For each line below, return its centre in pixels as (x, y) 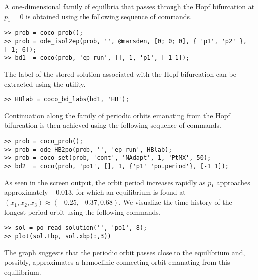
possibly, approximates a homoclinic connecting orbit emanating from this (117, 262)
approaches (233, 182)
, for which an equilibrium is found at (129, 192)
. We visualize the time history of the (175, 202)
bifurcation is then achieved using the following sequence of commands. (113, 125)
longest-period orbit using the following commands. (83, 212)
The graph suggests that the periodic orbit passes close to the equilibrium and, (125, 252)
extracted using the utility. (45, 83)
